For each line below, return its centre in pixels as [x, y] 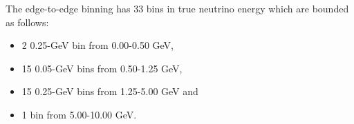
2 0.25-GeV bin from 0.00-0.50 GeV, [97, 45]
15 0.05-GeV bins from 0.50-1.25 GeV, [102, 68]
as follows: [27, 22]
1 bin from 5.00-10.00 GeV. [79, 114]
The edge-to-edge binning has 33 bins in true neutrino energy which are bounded [177, 8]
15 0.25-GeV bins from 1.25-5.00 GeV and [110, 91]
